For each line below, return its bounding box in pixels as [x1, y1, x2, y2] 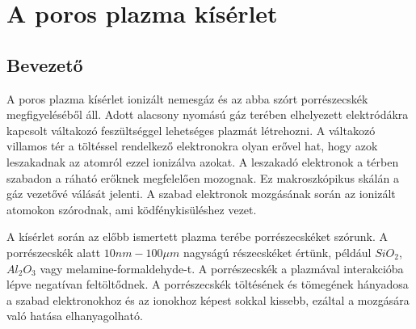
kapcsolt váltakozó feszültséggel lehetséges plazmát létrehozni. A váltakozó [6, 121, 376, 138]
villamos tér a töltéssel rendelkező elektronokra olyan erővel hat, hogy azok [6, 137, 378, 154]
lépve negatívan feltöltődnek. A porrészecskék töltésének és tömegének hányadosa [6, 276, 409, 293]
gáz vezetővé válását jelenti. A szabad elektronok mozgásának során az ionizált [6, 185, 396, 202]
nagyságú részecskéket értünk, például [183, 243, 372, 260]
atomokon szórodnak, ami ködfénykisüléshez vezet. [6, 200, 257, 217]
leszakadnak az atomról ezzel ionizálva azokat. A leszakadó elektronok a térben [6, 153, 399, 170]
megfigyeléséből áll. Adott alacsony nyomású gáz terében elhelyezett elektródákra [6, 106, 409, 123]
